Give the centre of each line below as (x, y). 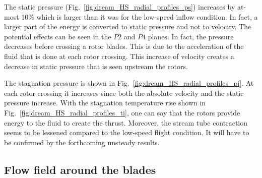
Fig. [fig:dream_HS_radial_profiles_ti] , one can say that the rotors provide (122, 112)
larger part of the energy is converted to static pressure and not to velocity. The (128, 26)
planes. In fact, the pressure (191, 36)
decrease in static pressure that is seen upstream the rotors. (96, 66)
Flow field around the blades (80, 169)
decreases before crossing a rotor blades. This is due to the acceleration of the (124, 46)
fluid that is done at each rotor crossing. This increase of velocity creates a (119, 56)
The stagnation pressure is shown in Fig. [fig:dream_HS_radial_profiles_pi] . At (129, 83)
